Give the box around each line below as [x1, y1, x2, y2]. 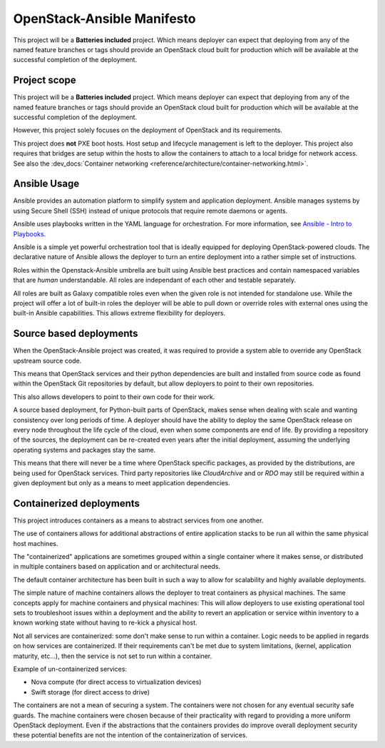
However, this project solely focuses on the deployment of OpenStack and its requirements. [13, 126, 283, 135]
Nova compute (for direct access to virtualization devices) [31, 678, 202, 687]
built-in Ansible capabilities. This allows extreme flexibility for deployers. [13, 309, 226, 318]
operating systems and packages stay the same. [13, 445, 156, 454]
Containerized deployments [13, 497, 140, 510]
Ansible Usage [13, 178, 80, 190]
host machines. [13, 539, 58, 547]
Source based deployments [13, 328, 138, 340]
